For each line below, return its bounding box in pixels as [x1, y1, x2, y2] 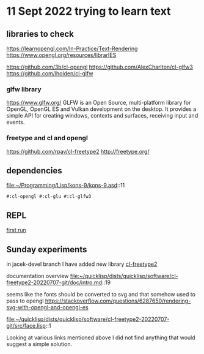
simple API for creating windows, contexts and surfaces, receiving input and [6, 112, 199, 119]
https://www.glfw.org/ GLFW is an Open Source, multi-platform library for [6, 99, 191, 107]
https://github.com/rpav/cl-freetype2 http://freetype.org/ [6, 148, 150, 155]
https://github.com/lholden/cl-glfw [6, 70, 93, 77]
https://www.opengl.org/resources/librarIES [6, 51, 117, 59]
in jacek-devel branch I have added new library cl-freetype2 [6, 260, 158, 268]
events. [6, 118, 25, 126]
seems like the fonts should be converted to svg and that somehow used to [6, 291, 195, 298]
